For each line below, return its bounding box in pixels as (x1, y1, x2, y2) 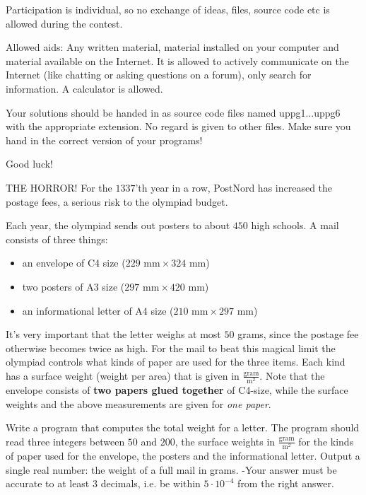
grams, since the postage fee (237, 327, 359, 342)
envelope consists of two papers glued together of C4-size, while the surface (6, 383, 348, 397)
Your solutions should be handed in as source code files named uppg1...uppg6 (6, 105, 341, 120)
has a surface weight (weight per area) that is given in (6, 368, 240, 383)
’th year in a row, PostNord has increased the (135, 180, 333, 194)
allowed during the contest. (6, 16, 123, 30)
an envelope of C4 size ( (22, 255, 126, 270)
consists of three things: (6, 231, 108, 246)
